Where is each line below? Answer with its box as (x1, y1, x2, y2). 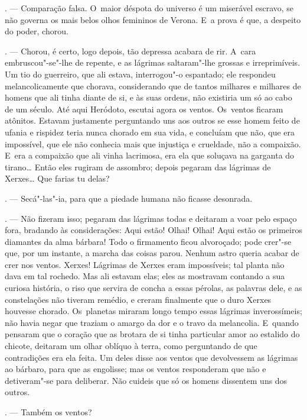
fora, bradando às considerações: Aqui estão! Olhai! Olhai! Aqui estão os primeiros (5, 224, 302, 236)
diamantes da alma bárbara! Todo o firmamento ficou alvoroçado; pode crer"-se (5, 235, 292, 247)
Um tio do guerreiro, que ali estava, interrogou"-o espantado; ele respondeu (5, 67, 276, 80)
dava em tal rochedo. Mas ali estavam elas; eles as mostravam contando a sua (5, 270, 285, 282)
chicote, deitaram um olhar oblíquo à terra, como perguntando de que (5, 340, 257, 352)
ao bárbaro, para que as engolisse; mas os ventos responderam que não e (5, 363, 266, 375)
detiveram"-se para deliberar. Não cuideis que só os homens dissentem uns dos (5, 374, 288, 386)
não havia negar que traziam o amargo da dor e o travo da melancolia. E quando (5, 316, 299, 328)
